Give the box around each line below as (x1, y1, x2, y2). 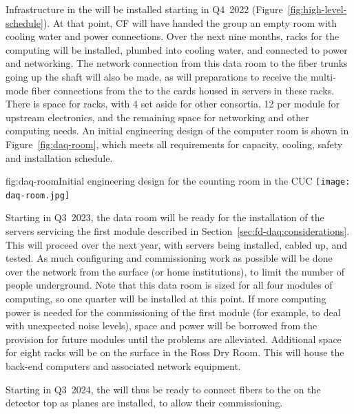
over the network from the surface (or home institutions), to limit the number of (6, 264, 345, 278)
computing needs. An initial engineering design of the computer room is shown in (6, 123, 349, 138)
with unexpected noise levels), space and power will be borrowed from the (6, 318, 317, 333)
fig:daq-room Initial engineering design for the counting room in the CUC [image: (6, 174, 351, 188)
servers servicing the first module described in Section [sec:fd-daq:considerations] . (6, 224, 350, 238)
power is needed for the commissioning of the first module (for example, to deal (6, 304, 341, 319)
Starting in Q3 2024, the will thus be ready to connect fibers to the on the (6, 382, 321, 396)
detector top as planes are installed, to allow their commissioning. (6, 395, 283, 410)
